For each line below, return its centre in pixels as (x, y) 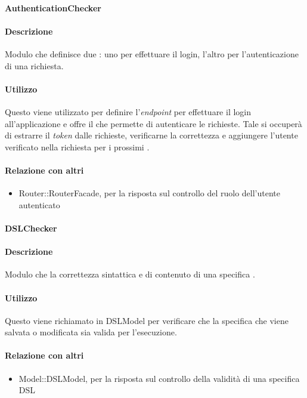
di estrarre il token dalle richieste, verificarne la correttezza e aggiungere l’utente (151, 135)
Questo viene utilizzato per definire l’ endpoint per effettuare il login (128, 111)
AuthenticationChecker (53, 7)
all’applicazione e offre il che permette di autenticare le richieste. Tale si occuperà (153, 123)
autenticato (39, 204)
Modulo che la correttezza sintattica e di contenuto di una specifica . (130, 274)
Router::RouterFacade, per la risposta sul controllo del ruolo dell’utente (149, 193)
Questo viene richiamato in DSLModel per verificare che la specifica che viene (147, 320)
